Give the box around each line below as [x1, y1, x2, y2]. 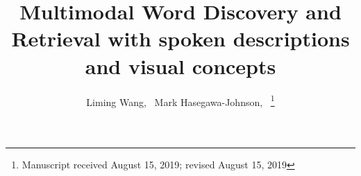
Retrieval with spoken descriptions [11, 24, 350, 53]
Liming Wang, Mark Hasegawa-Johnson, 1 [86, 92, 275, 109]
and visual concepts [85, 51, 276, 80]
